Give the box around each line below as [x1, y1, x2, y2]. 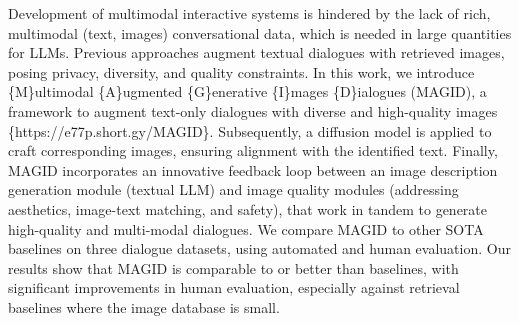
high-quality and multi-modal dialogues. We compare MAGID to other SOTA [8, 218, 484, 239]
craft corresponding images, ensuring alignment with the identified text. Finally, [8, 140, 498, 161]
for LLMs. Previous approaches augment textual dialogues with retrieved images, [8, 42, 505, 63]
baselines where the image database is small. [8, 296, 280, 317]
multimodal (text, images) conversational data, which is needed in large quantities [8, 22, 512, 43]
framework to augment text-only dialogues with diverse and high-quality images [8, 100, 498, 121]
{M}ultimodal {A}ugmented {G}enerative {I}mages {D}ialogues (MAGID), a [8, 81, 487, 102]
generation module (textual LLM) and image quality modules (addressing [8, 179, 459, 200]
